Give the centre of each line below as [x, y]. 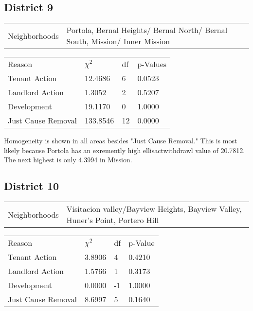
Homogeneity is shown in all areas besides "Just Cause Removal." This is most [121, 141]
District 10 [32, 186]
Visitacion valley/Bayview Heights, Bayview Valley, [154, 209]
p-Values [152, 64]
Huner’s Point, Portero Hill [113, 220]
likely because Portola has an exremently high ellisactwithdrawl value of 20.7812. [125, 150]
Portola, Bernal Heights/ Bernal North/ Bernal [147, 30]
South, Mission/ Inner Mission [118, 41]
